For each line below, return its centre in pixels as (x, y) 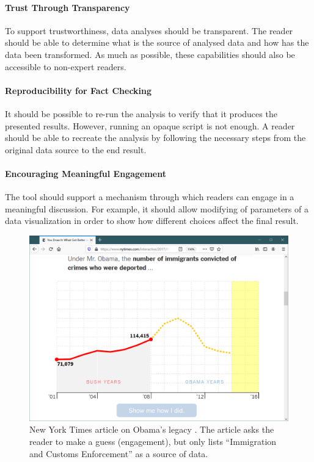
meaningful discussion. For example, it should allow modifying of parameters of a (157, 208)
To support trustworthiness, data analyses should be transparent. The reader (149, 30)
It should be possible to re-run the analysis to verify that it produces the (141, 113)
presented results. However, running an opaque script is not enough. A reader (150, 125)
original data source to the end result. (76, 149)
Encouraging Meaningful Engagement (86, 173)
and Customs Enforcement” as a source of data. (119, 453)
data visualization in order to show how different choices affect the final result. (152, 221)
